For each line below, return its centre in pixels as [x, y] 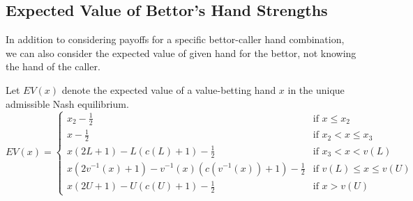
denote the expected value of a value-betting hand [169, 89]
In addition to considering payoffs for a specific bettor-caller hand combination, [175, 39]
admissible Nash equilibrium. [67, 103]
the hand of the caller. [53, 66]
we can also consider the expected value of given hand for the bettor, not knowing [181, 53]
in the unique [316, 89]
